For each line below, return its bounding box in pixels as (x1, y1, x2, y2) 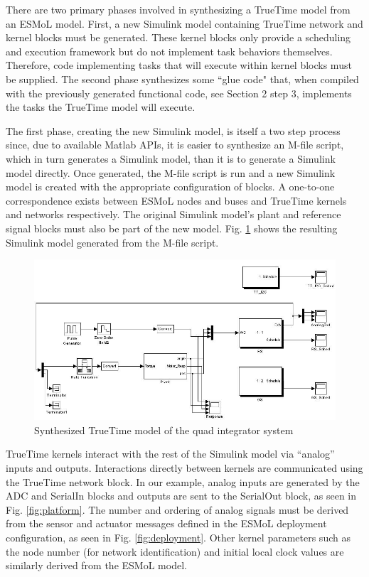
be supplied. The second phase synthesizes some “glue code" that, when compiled (6, 71, 359, 86)
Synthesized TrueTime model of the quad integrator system (34, 422, 294, 437)
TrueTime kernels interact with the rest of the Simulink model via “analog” (6, 446, 335, 461)
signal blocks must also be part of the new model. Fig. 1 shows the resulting (6, 220, 338, 235)
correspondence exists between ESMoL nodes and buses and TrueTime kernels (6, 193, 347, 207)
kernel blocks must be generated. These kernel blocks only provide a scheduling (6, 30, 351, 45)
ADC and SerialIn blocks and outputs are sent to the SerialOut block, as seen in (6, 488, 357, 503)
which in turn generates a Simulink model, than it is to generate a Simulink (6, 151, 336, 166)
